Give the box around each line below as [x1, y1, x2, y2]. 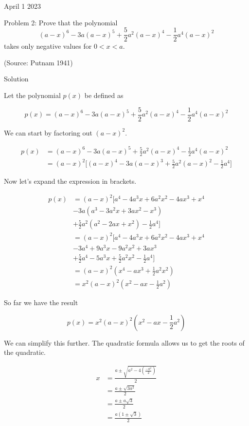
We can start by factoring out [4, 127, 92, 137]
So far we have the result [4, 297, 78, 308]
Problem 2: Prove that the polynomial [4, 17, 118, 27]
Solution [4, 74, 29, 84]
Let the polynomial [4, 90, 61, 100]
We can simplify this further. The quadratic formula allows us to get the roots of [4, 337, 245, 348]
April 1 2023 [4, 1, 41, 11]
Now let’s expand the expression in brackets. [4, 176, 137, 186]
